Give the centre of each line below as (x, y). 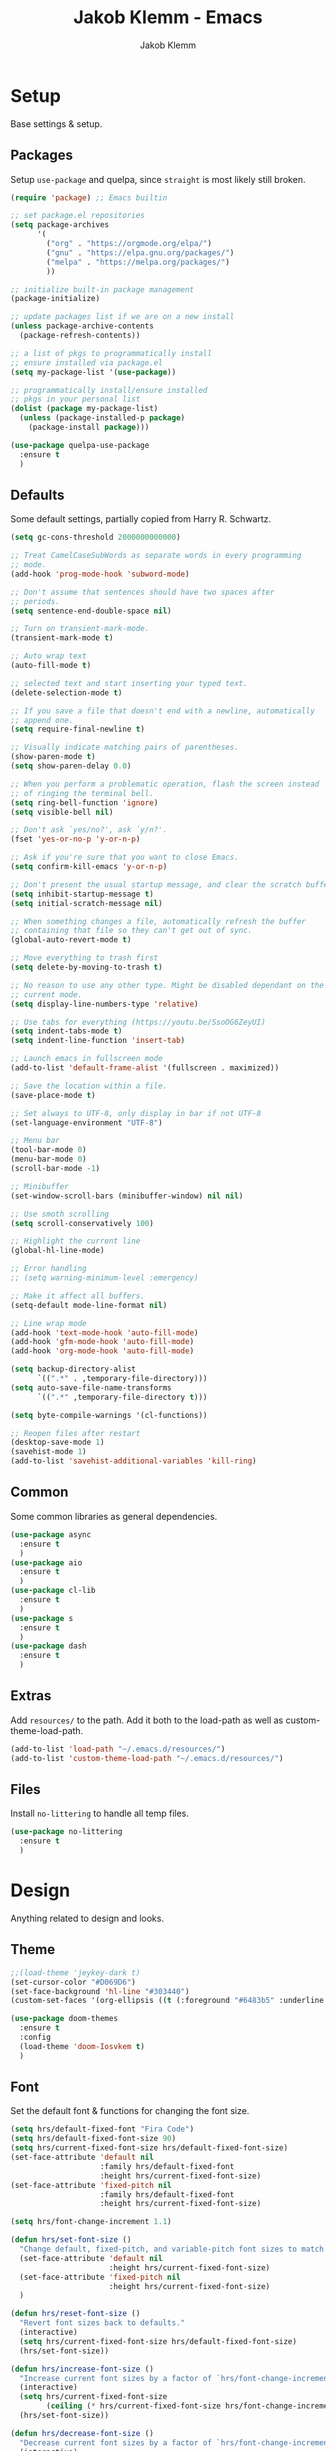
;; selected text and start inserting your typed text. (129, 683)
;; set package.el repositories (77, 216)
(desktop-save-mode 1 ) (57, 1442)
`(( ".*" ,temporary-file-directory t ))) (122, 1397)
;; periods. (35, 601)
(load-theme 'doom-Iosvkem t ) (82, 2046)
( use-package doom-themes (64, 2019)
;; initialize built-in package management (102, 289)
